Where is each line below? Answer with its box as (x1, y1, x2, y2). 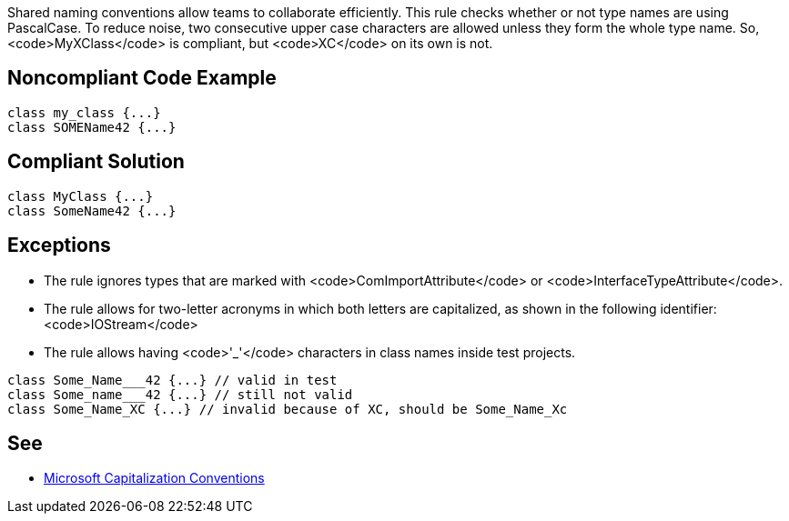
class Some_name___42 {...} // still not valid (7, 386, 353, 402)
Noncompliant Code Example (7, 66, 277, 90)
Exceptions (7, 234, 111, 257)
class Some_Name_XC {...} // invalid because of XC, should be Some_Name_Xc (7, 401, 568, 416)
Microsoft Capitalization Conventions (44, 470, 265, 486)
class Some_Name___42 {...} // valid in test (7, 372, 338, 387)
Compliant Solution (7, 150, 185, 174)
